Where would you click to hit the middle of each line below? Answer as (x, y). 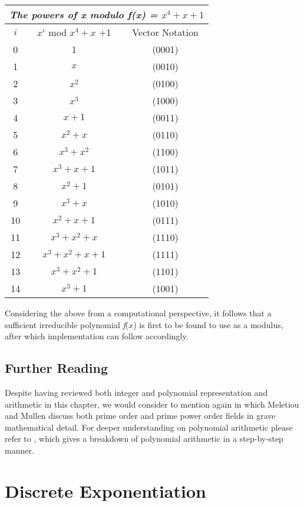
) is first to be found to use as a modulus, (208, 324)
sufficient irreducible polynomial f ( (67, 324)
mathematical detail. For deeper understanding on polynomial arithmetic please (149, 427)
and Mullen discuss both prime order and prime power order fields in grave (140, 416)
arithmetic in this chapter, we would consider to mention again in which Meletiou (152, 404)
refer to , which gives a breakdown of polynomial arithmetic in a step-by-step (144, 439)
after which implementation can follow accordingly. (97, 336)
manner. (19, 450)
